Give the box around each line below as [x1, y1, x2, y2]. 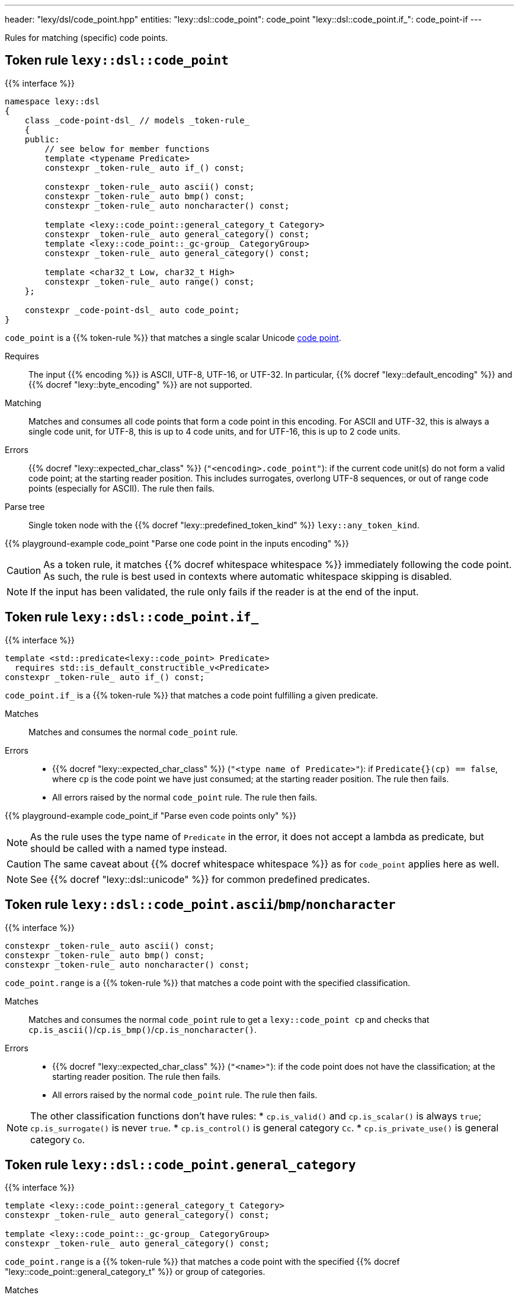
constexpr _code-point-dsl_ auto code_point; [24, 305, 240, 315]
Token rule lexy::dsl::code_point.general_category [5, 1157, 356, 1172]
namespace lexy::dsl [5, 96, 100, 106]
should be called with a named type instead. [30, 842, 228, 854]
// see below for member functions [44, 143, 210, 154]
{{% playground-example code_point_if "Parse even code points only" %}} [5, 810, 297, 821]
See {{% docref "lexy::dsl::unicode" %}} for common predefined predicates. [30, 873, 370, 885]
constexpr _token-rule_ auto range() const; [44, 276, 255, 286]
